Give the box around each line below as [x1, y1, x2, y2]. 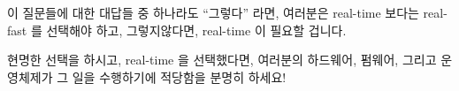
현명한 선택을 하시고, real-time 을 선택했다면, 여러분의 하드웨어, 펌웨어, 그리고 [7, 50, 437, 69]
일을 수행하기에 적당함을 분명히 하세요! [72, 67, 287, 86]
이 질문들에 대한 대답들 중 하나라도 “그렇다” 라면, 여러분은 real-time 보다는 [7, 4, 419, 21]
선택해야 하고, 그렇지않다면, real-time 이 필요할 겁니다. [46, 20, 347, 39]
